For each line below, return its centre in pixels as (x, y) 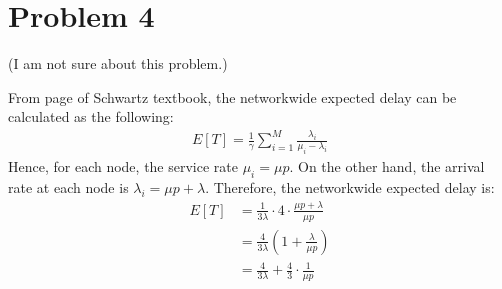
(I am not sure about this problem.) (118, 63)
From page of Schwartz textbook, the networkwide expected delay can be (232, 96)
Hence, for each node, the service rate (123, 166)
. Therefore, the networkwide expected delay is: (350, 187)
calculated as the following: (91, 116)
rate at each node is (68, 187)
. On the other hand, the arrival (387, 166)
